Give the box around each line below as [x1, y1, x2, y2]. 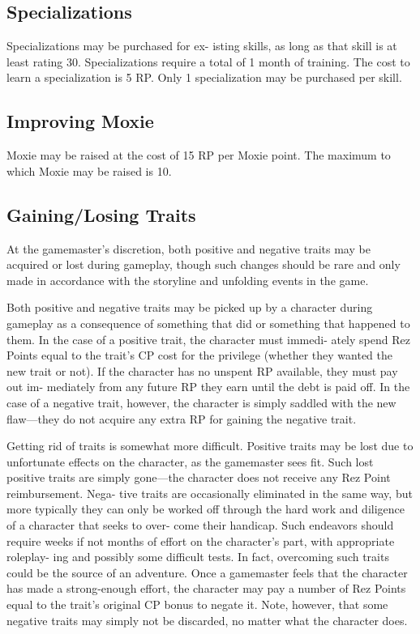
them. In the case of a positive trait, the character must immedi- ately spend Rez [6, 330, 410, 347]
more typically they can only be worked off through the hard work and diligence [6, 500, 405, 517]
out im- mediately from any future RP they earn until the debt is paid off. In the [6, 378, 410, 395]
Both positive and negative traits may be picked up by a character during [6, 299, 373, 316]
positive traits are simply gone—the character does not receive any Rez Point [6, 469, 391, 486]
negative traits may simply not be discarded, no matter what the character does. [6, 611, 408, 628]
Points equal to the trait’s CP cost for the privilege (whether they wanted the [6, 347, 392, 364]
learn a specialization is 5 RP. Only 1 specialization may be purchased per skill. [6, 69, 402, 86]
